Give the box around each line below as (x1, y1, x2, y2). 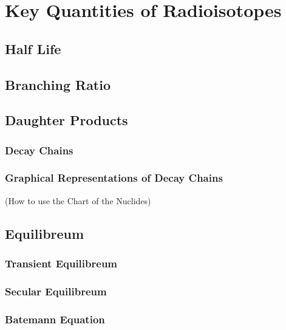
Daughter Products (5, 111, 128, 129)
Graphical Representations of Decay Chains (5, 170, 223, 185)
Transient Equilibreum (5, 256, 118, 271)
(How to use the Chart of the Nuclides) (5, 194, 151, 207)
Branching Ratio (5, 75, 111, 94)
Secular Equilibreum (5, 283, 107, 298)
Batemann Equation (5, 311, 105, 326)
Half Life (5, 39, 61, 58)
